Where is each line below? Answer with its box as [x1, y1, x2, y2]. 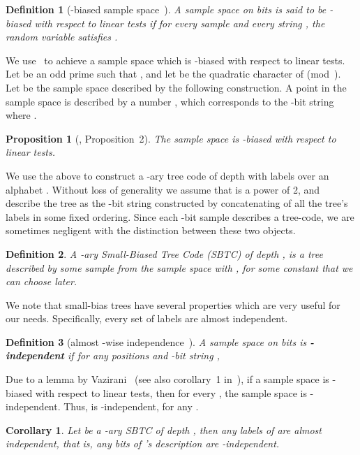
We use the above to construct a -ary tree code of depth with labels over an [6, 168, 329, 182]
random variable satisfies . [6, 29, 118, 44]
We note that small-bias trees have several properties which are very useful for [6, 297, 340, 312]
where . [6, 108, 37, 122]
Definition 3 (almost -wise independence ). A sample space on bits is [6, 334, 307, 349]
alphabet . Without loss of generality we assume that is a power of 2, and [6, 182, 320, 196]
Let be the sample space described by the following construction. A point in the [6, 80, 347, 94]
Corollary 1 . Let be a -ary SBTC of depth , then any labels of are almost [6, 422, 322, 437]
